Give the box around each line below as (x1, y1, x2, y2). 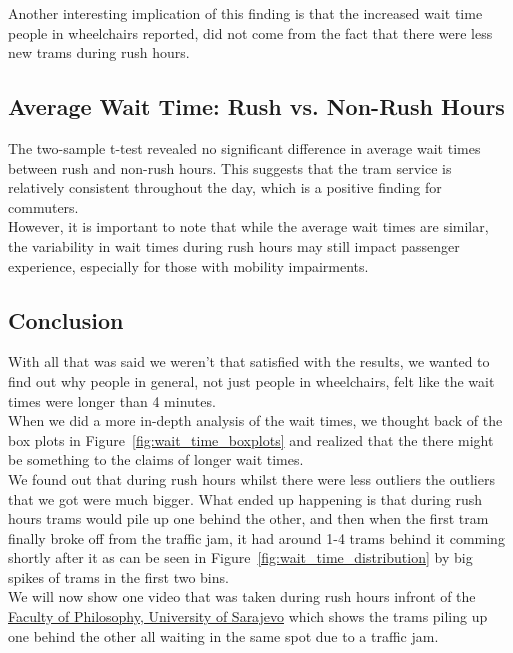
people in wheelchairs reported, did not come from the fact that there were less (8, 22, 493, 43)
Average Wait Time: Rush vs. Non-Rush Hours (8, 91, 505, 122)
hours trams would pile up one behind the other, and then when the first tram (8, 508, 489, 529)
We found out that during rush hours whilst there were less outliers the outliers (8, 468, 495, 489)
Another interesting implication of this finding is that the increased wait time (8, 3, 483, 23)
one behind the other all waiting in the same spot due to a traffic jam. (8, 625, 439, 646)
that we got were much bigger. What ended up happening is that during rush (8, 488, 483, 509)
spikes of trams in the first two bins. (8, 566, 229, 587)
